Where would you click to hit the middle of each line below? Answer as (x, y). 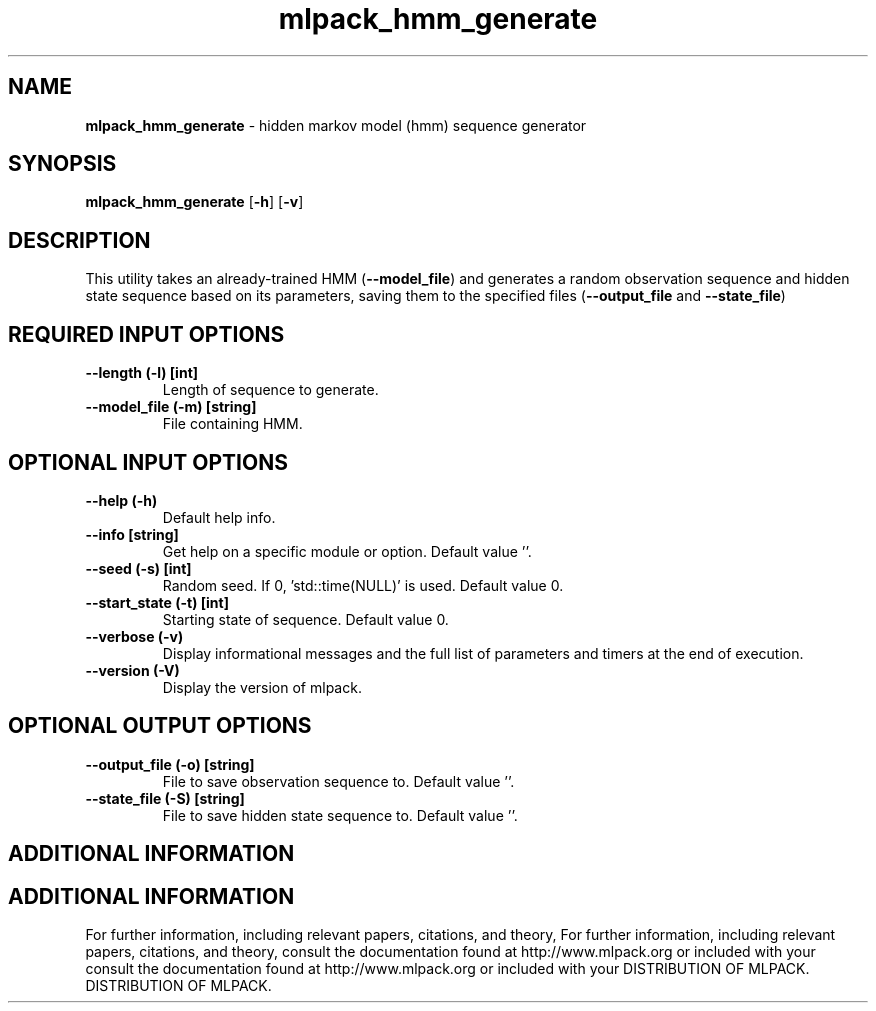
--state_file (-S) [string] (165, 798)
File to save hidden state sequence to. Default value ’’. (340, 815)
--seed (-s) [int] (138, 568)
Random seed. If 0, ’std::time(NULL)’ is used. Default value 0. (363, 585)
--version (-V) (132, 670)
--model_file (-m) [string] (171, 407)
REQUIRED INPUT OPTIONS (146, 334)
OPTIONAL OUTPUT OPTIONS (160, 726)
